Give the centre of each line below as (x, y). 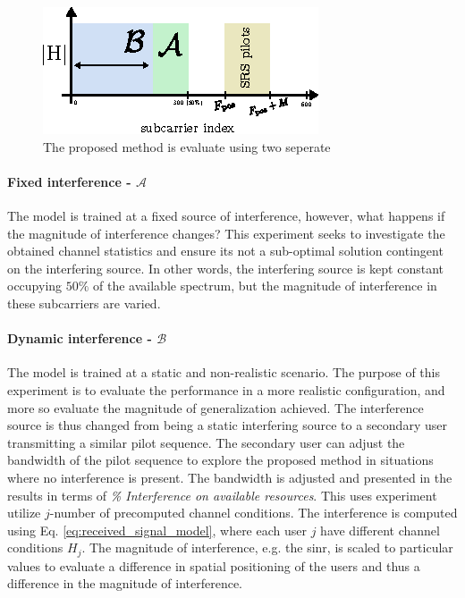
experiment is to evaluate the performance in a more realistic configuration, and (226, 389)
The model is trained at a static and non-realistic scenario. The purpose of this (224, 372)
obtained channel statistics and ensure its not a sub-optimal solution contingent (225, 251)
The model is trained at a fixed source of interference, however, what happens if (226, 215)
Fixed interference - (69, 181)
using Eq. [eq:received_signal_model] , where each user (157, 530)
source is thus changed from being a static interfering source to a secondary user (227, 425)
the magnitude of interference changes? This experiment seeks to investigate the (226, 233)
